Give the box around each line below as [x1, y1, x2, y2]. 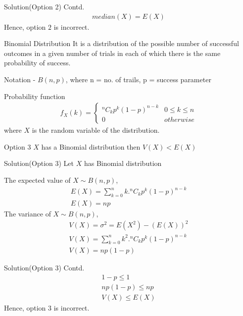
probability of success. [4, 57, 71, 68]
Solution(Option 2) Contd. [4, 1, 85, 11]
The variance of [4, 208, 51, 218]
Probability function [4, 91, 65, 101]
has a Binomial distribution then [41, 141, 141, 152]
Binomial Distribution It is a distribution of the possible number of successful [4, 38, 239, 49]
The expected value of [4, 175, 71, 185]
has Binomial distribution [84, 158, 162, 168]
